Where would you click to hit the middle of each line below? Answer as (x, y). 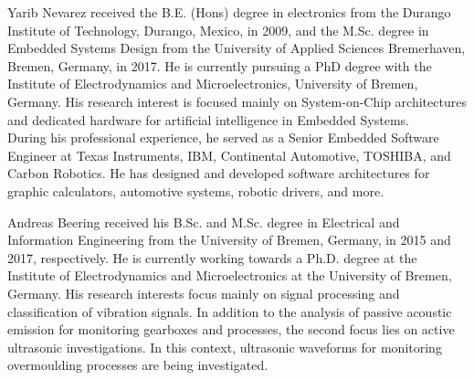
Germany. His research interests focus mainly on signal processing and (204, 293)
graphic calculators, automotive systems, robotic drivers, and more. (196, 190)
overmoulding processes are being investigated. (138, 365)
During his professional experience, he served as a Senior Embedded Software (223, 137)
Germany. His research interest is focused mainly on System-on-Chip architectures (237, 101)
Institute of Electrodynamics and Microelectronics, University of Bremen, (213, 84)
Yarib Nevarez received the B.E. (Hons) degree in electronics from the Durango (229, 12)
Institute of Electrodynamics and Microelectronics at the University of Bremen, (230, 275)
